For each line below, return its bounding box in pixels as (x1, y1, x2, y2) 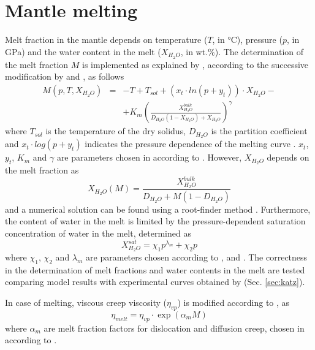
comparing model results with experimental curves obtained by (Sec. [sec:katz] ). (5, 275, 305, 288)
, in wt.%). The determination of (180, 45, 304, 58)
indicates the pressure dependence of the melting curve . (85, 137, 296, 150)
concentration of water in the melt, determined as (5, 227, 191, 240)
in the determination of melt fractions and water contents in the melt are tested (5, 263, 305, 276)
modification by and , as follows (5, 70, 124, 83)
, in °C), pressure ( (212, 33, 283, 46)
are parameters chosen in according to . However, (56, 151, 242, 164)
